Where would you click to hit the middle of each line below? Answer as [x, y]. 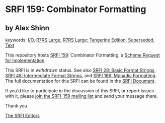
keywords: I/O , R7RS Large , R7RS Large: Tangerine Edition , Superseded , [80, 40]
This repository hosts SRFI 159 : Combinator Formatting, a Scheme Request [82, 55]
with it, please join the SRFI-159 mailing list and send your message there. [81, 96]
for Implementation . [26, 60]
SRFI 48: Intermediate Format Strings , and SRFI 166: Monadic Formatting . [81, 76]
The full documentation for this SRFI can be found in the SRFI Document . [80, 81]
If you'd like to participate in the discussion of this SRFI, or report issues [80, 91]
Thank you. [17, 106]
